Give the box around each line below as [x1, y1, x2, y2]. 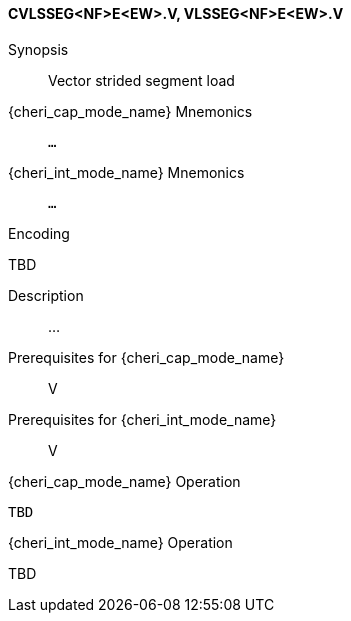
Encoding [8, 224, 70, 242]
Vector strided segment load [48, 71, 235, 89]
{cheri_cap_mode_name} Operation [8, 472, 241, 490]
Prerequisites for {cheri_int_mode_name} [8, 410, 277, 428]
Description [8, 286, 84, 304]
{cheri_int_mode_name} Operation [8, 533, 233, 551]
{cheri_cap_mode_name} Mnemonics [8, 102, 253, 120]
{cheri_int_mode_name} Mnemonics [8, 163, 245, 181]
